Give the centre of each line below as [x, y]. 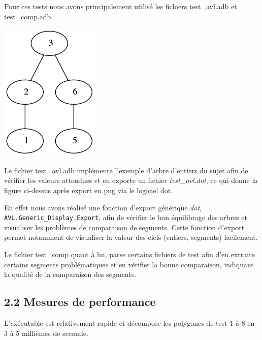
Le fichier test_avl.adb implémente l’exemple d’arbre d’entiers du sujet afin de [126, 170]
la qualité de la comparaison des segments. [70, 274]
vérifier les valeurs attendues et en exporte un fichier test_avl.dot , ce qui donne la [131, 180]
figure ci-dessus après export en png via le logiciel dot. [89, 190]
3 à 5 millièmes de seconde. [46, 333]
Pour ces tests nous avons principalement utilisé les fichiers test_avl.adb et [121, 6]
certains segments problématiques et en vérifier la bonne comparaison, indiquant [129, 264]
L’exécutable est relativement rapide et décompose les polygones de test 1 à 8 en [129, 322]
